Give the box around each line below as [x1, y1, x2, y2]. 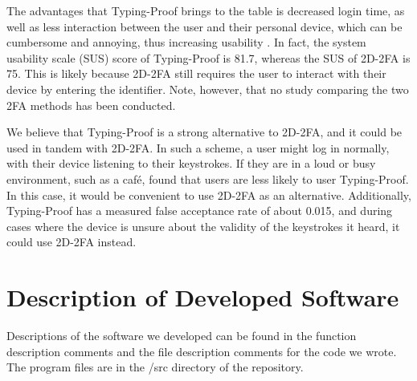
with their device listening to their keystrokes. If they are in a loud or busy [6, 155, 376, 172]
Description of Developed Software [6, 281, 399, 314]
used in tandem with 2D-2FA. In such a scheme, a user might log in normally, [6, 139, 390, 156]
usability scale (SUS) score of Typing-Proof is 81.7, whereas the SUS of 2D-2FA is [6, 49, 411, 66]
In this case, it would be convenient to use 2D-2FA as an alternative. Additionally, [6, 186, 411, 203]
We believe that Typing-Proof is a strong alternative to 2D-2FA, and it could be [6, 124, 403, 140]
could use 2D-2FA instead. [6, 233, 137, 250]
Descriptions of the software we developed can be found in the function [6, 327, 357, 344]
